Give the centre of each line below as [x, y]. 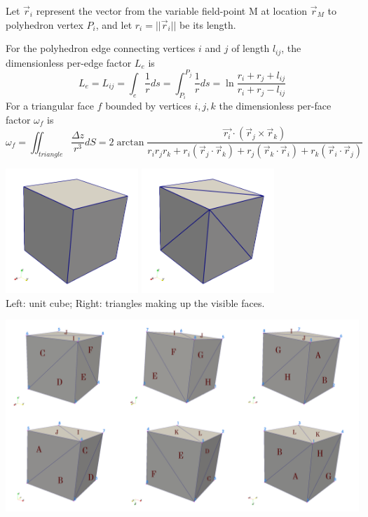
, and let [114, 24]
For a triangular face [50, 106]
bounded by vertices [148, 106]
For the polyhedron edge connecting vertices [101, 48]
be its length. [208, 24]
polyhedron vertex [45, 24]
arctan [130, 142]
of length [251, 48]
